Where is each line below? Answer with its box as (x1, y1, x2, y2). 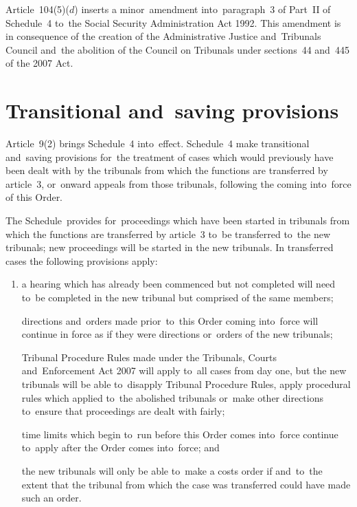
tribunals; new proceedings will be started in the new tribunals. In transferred (5, 240, 334, 255)
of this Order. (5, 190, 63, 204)
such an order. (21, 490, 82, 505)
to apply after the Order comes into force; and (21, 440, 220, 455)
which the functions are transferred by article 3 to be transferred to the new (5, 226, 331, 241)
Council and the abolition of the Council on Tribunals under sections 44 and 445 (5, 42, 349, 56)
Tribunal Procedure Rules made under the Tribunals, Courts (21, 349, 277, 364)
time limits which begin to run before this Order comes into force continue (21, 427, 338, 441)
